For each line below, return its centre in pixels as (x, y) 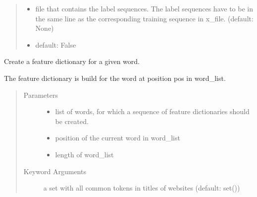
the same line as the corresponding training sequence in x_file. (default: (144, 18)
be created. (72, 121)
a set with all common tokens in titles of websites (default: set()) (142, 188)
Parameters (41, 95)
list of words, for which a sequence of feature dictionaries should (152, 111)
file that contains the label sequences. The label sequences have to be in (144, 8)
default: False (56, 44)
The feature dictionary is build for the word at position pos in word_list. (115, 78)
